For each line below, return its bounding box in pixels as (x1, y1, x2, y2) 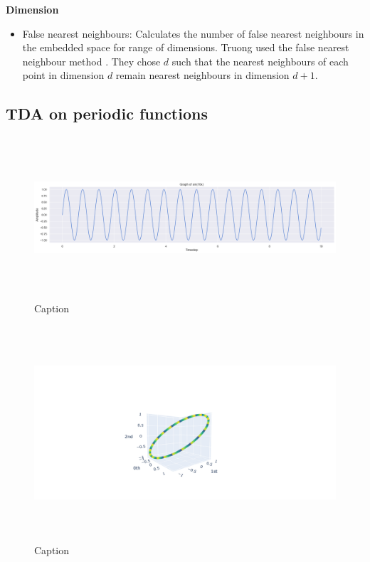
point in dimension (22, 68, 105, 83)
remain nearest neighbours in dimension (115, 68, 290, 83)
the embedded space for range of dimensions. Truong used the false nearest (22, 40, 349, 55)
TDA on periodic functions (6, 102, 208, 124)
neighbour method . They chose (22, 53, 161, 68)
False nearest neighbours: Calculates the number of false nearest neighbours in (22, 26, 364, 41)
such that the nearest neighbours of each (171, 53, 349, 68)
